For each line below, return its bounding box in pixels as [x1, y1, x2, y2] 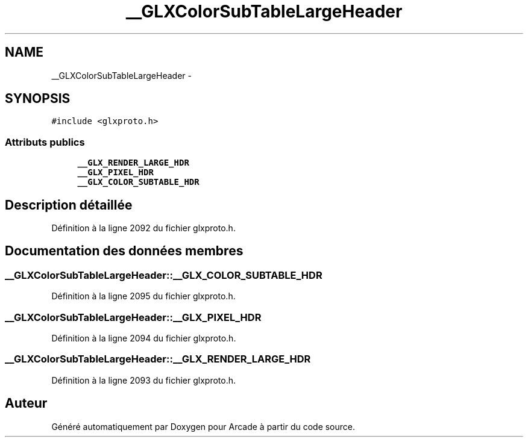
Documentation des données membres [5, 243, 244, 259]
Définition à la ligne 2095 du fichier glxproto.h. [51, 291, 236, 302]
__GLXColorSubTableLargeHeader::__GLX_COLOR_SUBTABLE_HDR [5, 269, 322, 281]
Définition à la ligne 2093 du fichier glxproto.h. [51, 375, 236, 385]
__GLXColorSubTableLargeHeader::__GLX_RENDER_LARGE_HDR [5, 353, 311, 366]
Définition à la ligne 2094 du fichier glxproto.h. [51, 333, 236, 343]
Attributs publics [5, 135, 85, 148]
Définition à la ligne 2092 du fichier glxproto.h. [51, 223, 236, 234]
